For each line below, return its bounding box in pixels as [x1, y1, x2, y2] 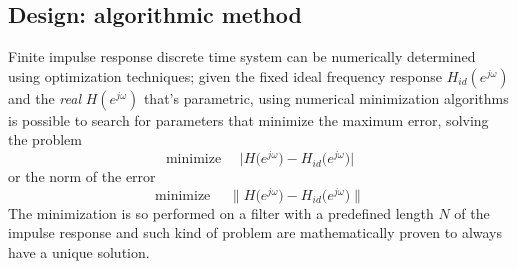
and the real [8, 87, 82, 108]
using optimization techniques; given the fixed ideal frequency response [8, 65, 443, 86]
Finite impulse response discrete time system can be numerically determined [8, 46, 476, 67]
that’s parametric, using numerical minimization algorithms [143, 87, 509, 108]
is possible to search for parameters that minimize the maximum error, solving [8, 109, 489, 130]
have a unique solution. [8, 241, 150, 262]
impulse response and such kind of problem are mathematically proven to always [8, 222, 503, 243]
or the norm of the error [8, 166, 156, 187]
